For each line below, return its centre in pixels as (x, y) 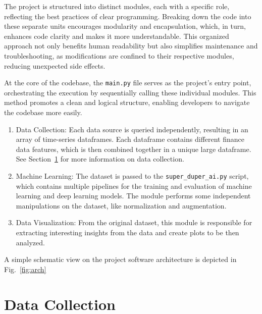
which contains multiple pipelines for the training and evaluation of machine (134, 186)
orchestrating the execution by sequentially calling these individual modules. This (130, 92)
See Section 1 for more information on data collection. (100, 159)
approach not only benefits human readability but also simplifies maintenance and (131, 46)
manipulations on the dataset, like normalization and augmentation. (121, 205)
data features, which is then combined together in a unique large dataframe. (134, 149)
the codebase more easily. (43, 112)
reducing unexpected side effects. (55, 65)
